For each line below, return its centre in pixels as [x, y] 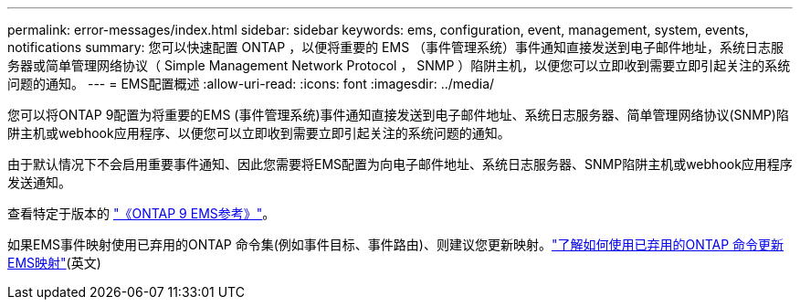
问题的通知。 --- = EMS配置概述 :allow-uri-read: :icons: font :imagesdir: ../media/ [251, 84]
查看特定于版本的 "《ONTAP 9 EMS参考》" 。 [142, 213]
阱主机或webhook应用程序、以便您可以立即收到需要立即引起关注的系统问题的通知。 [259, 133]
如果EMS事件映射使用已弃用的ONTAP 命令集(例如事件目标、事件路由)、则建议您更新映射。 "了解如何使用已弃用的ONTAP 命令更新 [396, 244]
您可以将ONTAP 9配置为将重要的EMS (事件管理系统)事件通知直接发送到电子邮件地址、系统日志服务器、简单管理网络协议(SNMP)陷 [398, 115]
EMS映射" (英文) [54, 263]
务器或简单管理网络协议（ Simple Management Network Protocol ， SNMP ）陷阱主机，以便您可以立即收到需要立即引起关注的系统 [399, 65]
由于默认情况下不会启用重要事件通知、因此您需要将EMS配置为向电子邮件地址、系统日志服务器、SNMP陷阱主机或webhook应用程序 [400, 164]
